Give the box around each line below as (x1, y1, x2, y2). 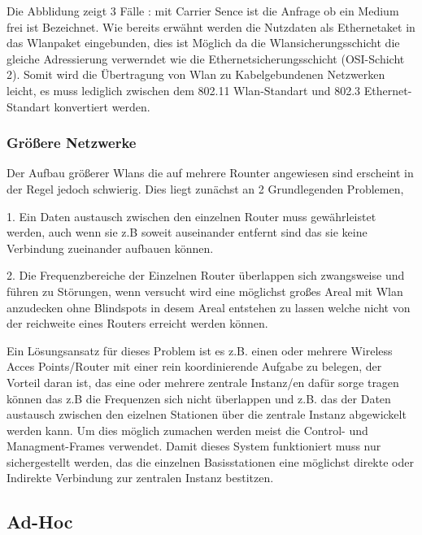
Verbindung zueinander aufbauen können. (7, 239, 214, 256)
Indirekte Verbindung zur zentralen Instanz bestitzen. (7, 469, 274, 486)
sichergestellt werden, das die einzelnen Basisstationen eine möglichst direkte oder (7, 453, 414, 470)
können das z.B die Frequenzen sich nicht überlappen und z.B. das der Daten (7, 389, 391, 407)
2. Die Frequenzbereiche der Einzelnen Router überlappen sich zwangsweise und (7, 267, 405, 284)
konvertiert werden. (54, 98, 150, 115)
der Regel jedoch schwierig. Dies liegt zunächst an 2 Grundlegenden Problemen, (7, 180, 404, 197)
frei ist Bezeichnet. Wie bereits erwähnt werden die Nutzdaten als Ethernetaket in (7, 18, 415, 35)
